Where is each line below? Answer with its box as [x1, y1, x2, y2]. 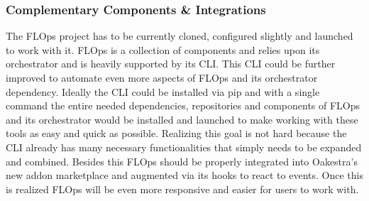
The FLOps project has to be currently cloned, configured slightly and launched [6, 28, 353, 43]
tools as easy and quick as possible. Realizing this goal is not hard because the [6, 126, 347, 141]
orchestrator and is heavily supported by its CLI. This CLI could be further [6, 56, 336, 71]
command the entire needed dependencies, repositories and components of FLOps [6, 98, 360, 113]
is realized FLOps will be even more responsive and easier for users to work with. [6, 181, 359, 196]
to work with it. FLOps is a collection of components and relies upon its [6, 42, 320, 57]
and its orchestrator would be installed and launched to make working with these [6, 112, 358, 126]
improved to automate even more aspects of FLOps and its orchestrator [6, 70, 318, 85]
